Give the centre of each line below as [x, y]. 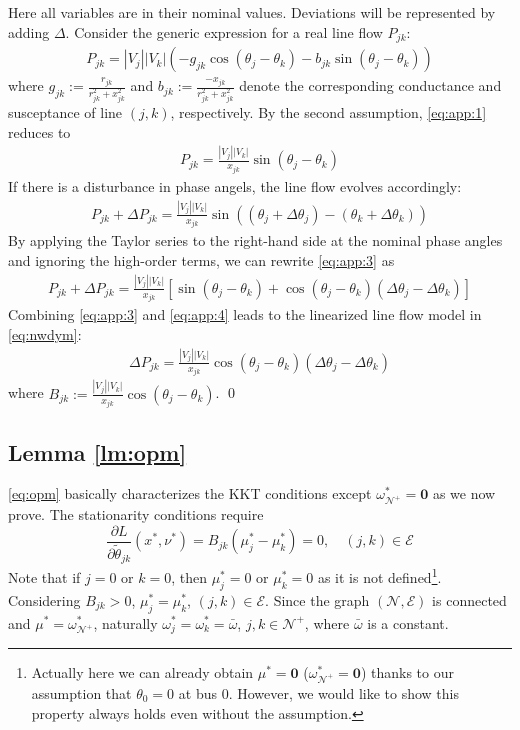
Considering [44, 599]
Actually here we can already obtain [142, 672]
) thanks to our [407, 672]
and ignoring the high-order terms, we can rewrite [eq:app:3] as [201, 259]
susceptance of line [65, 111]
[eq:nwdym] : [45, 333]
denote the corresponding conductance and [370, 85]
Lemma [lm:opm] [97, 451]
